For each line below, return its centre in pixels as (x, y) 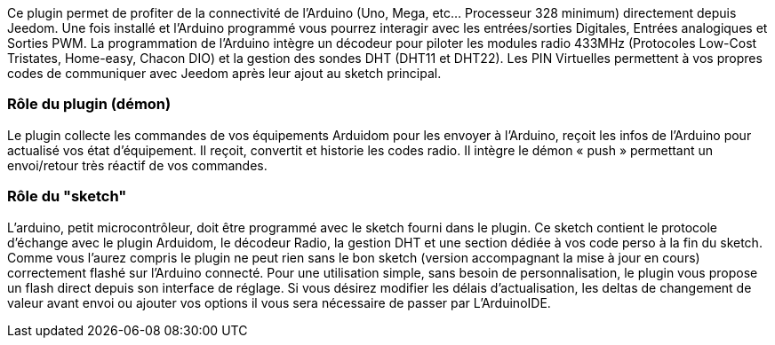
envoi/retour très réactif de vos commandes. (137, 165)
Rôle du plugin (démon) (89, 104)
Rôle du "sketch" (67, 196)
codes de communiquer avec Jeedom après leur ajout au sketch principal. (224, 73)
